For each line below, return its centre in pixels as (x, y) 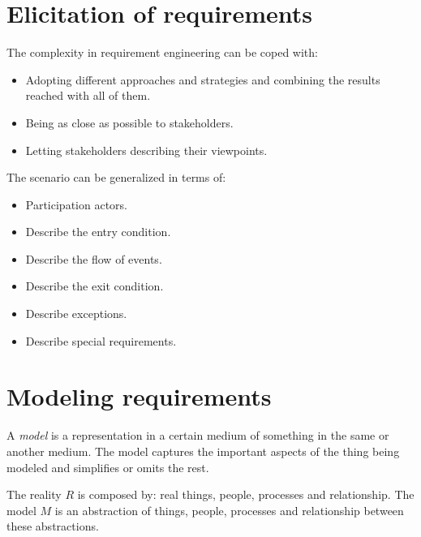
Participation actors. (76, 204)
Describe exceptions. (76, 314)
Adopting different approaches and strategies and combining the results (203, 79)
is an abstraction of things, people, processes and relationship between (229, 510)
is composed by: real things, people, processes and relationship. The (246, 494)
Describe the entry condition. (98, 232)
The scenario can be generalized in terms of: (116, 177)
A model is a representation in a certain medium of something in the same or (198, 435)
